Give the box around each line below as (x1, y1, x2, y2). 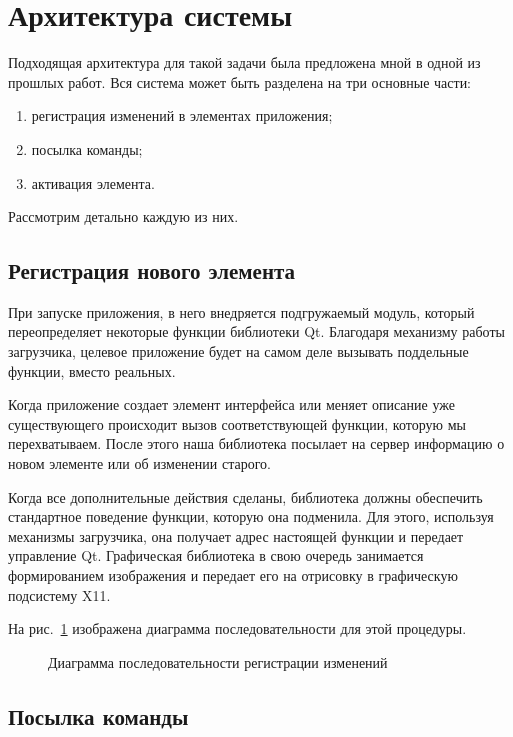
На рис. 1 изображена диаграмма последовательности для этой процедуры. (8, 618, 467, 639)
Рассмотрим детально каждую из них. (8, 206, 239, 227)
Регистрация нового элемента (8, 255, 296, 286)
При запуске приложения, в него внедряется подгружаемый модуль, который (8, 301, 475, 322)
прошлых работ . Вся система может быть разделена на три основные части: (8, 71, 472, 92)
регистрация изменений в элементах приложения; (31, 105, 333, 126)
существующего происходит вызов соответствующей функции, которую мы (8, 413, 466, 434)
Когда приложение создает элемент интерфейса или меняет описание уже (8, 394, 455, 415)
